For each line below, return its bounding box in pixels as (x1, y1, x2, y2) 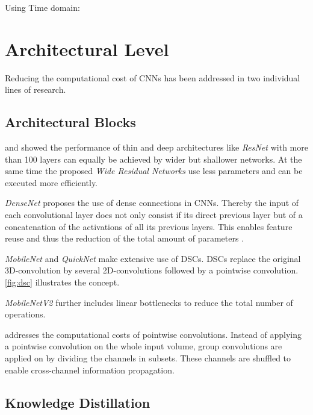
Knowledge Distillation (5, 393, 150, 411)
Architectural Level (5, 36, 169, 61)
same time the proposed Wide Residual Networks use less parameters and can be (5, 164, 303, 177)
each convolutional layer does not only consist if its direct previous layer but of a (5, 208, 303, 221)
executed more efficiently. (5, 176, 98, 189)
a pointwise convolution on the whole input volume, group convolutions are (5, 340, 282, 352)
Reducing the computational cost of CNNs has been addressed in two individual (5, 71, 300, 84)
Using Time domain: (5, 1, 80, 13)
